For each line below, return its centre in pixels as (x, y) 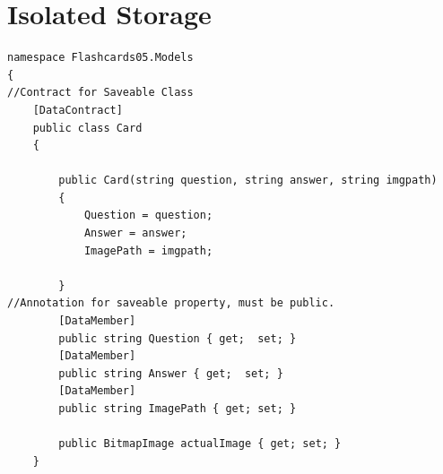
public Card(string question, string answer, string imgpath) (248, 181)
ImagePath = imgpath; (148, 250)
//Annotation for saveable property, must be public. (171, 303)
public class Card (87, 128)
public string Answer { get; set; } (171, 373)
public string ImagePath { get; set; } (178, 409)
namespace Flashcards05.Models (100, 58)
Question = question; (148, 215)
